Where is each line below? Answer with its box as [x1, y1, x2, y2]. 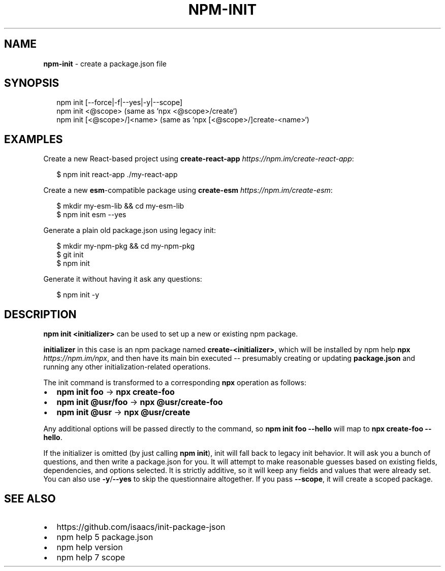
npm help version [56, 542, 123, 552]
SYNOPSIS [4, 77, 59, 90]
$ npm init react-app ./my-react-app [56, 170, 178, 179]
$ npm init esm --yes [56, 210, 126, 219]
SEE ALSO [4, 492, 56, 505]
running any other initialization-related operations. [43, 362, 211, 372]
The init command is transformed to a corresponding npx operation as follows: [43, 378, 306, 387]
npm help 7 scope [56, 552, 125, 562]
